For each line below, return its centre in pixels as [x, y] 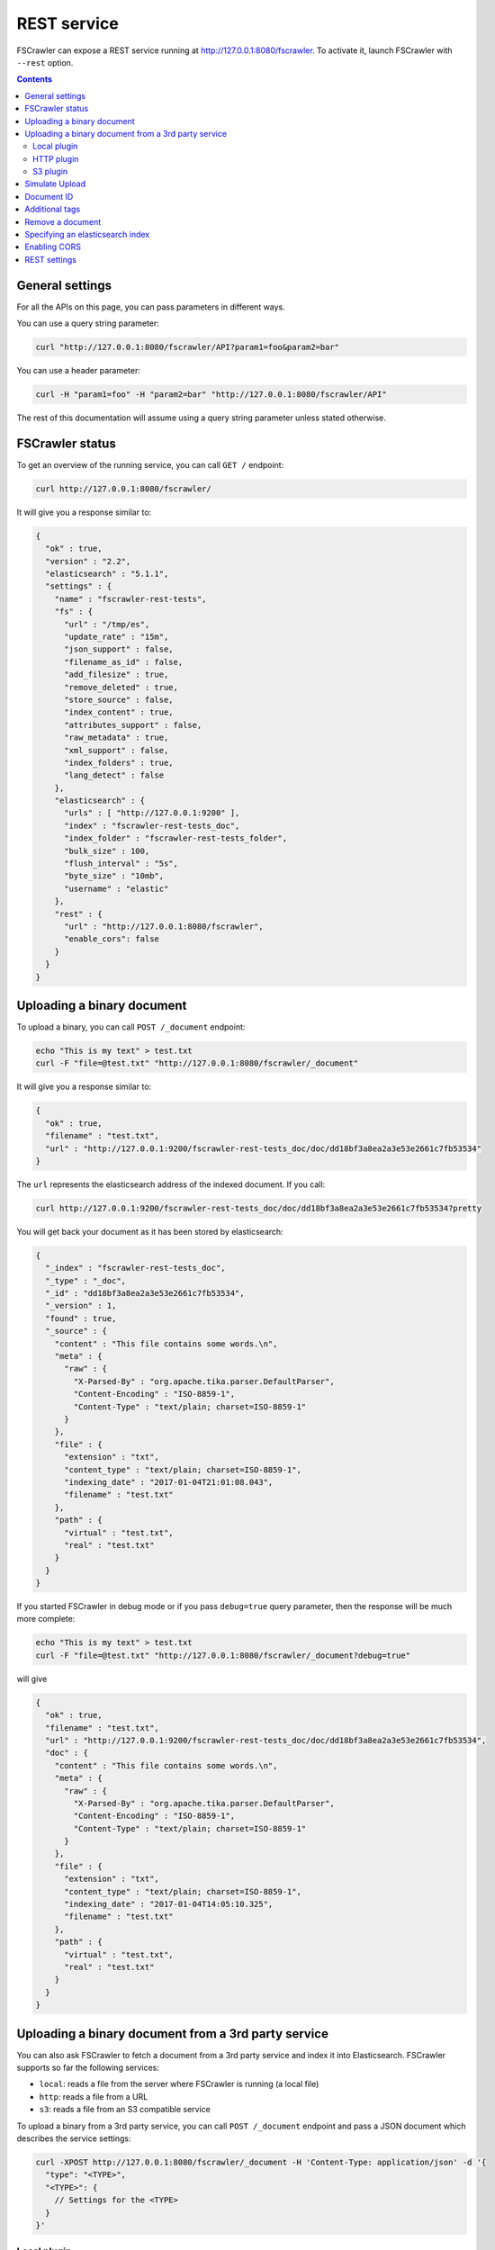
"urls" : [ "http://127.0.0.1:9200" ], [152, 813]
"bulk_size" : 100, [107, 851]
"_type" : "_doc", [85, 1281]
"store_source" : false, [119, 699]
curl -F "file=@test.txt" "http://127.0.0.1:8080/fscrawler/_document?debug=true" [223, 1655]
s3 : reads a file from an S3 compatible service [125, 2110]
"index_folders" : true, [119, 762]
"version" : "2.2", [88, 561]
